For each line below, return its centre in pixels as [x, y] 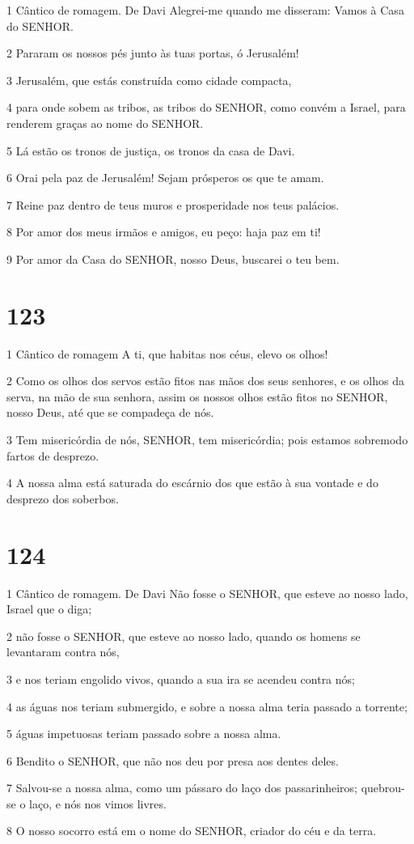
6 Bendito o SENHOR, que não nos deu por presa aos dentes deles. [173, 760]
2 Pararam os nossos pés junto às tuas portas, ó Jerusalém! [153, 53]
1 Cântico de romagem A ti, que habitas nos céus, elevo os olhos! [167, 353]
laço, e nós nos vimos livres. [98, 803]
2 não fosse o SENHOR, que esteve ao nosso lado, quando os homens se [184, 636]
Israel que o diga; [49, 609]
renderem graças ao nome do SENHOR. [105, 123]
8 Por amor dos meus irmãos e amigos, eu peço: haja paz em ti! [164, 232]
